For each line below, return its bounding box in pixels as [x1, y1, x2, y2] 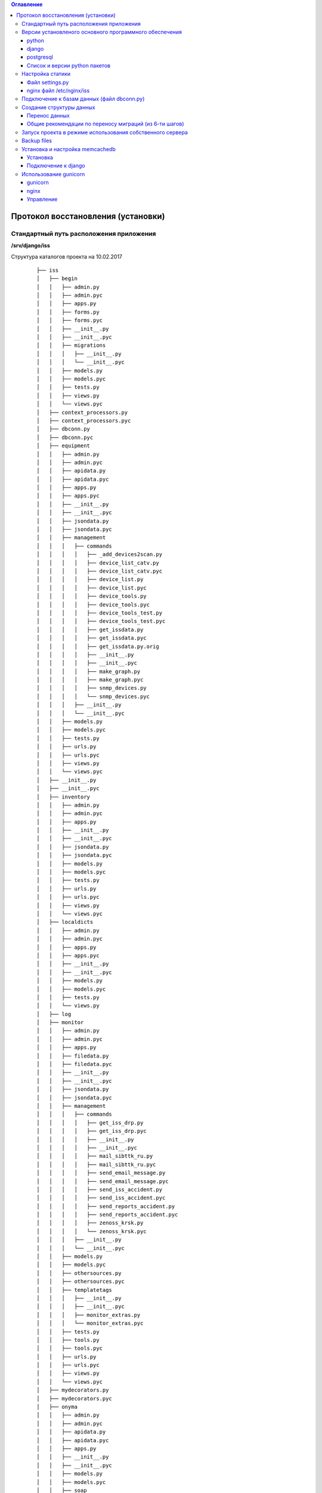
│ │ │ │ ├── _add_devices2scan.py [36, 551, 163, 558]
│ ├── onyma [36, 1403, 78, 1411]
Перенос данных [27, 112, 70, 119]
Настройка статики [21, 70, 71, 78]
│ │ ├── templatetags [36, 1286, 113, 1293]
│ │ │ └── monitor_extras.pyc [36, 1320, 144, 1327]
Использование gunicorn [21, 170, 85, 177]
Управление [27, 195, 58, 202]
